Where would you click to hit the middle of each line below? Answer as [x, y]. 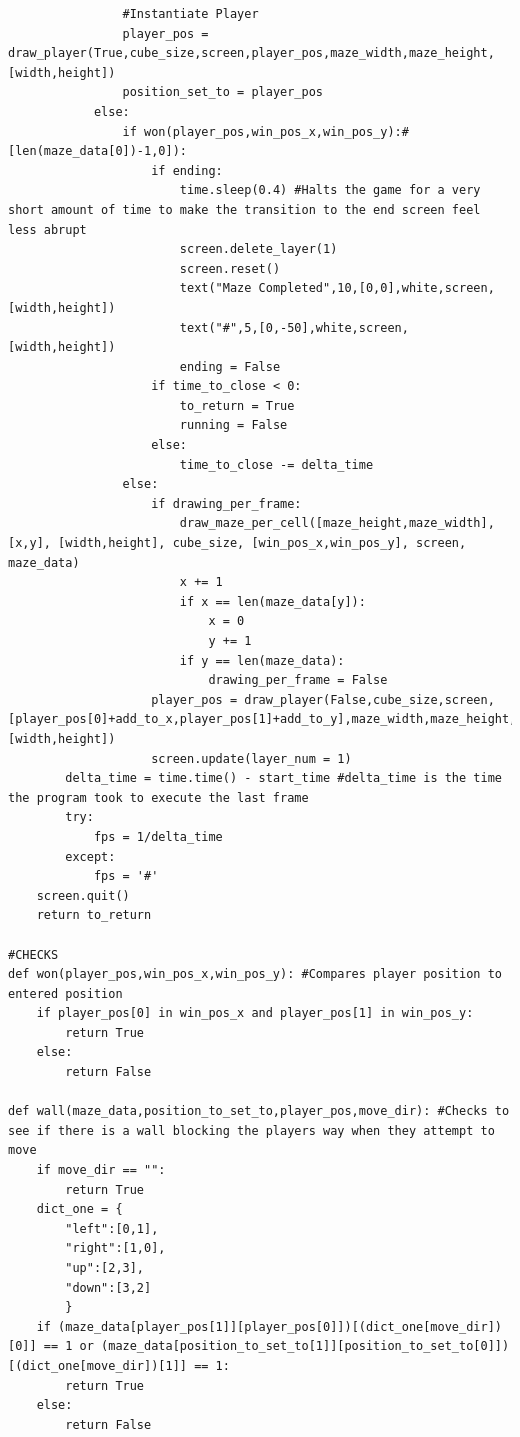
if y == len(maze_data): [262, 660]
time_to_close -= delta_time [276, 464]
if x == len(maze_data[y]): [272, 601]
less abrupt [47, 229]
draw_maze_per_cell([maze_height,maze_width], [337, 523]
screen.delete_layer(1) [258, 249]
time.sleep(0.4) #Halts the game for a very [330, 190]
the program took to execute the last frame [158, 797]
